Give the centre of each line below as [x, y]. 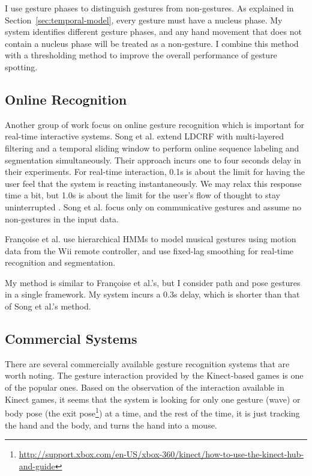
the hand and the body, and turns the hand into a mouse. [111, 425]
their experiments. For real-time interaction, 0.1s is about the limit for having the [155, 172]
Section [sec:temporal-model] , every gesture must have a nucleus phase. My [144, 20]
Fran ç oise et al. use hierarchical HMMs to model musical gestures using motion [151, 239]
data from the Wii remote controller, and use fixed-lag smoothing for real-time [149, 250]
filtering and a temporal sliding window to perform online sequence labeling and [152, 148]
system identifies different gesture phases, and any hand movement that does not [153, 32]
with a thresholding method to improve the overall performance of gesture [141, 55]
